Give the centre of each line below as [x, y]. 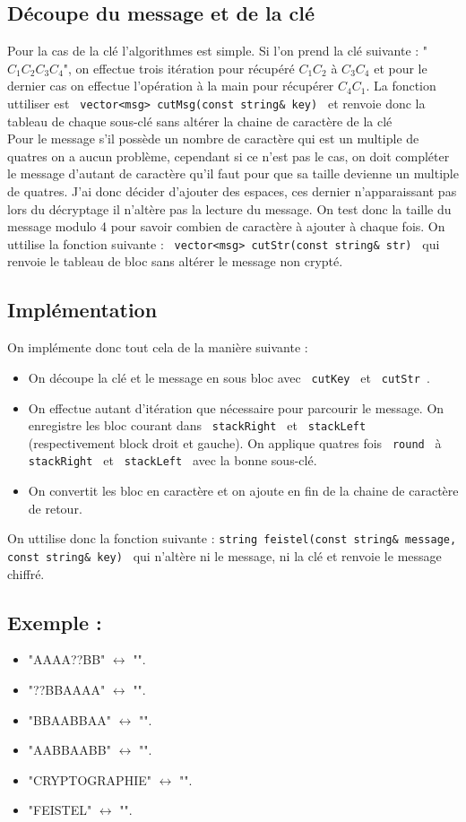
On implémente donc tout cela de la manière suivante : [158, 347]
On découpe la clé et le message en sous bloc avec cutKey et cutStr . [229, 377]
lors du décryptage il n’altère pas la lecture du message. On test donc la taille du [229, 208]
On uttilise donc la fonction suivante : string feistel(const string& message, [232, 538]
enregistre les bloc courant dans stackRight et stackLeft [197, 425]
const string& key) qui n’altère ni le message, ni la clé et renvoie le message [224, 555]
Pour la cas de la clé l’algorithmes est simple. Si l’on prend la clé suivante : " [218, 51]
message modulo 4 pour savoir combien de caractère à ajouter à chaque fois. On [226, 226]
